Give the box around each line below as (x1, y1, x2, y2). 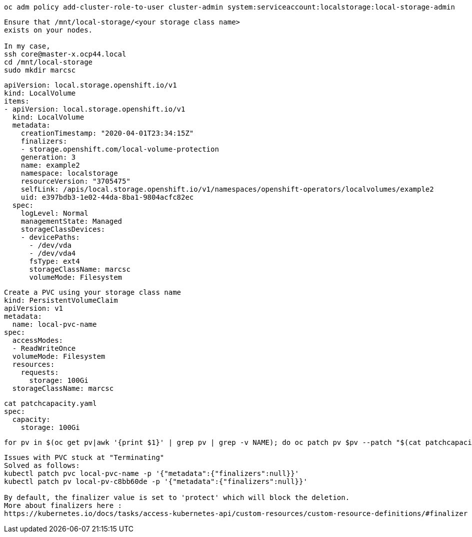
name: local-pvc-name (12, 320, 97, 328)
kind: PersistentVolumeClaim (4, 296, 118, 304)
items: (4, 97, 29, 105)
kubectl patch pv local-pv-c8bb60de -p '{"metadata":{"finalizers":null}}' (4, 477, 307, 485)
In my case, (4, 42, 50, 50)
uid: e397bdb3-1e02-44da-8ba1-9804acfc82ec (20, 193, 194, 201)
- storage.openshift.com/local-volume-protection (20, 145, 219, 153)
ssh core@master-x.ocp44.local (4, 50, 126, 58)
